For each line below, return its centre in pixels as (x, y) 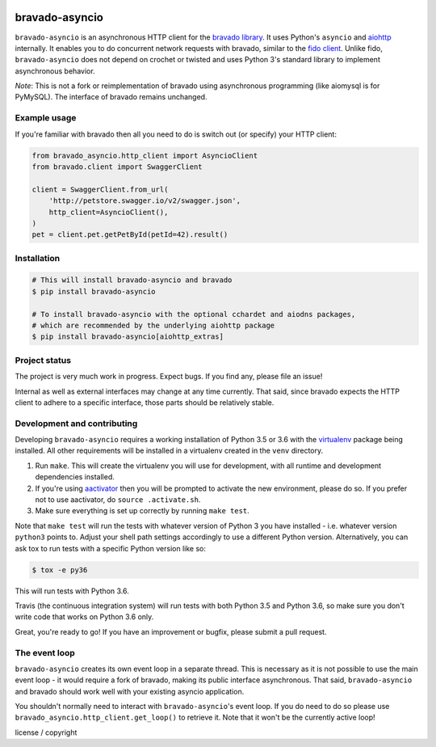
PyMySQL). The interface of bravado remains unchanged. (111, 97)
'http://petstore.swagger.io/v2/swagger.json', (145, 201)
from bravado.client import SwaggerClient (117, 167)
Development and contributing (76, 423)
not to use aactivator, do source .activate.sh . (118, 500)
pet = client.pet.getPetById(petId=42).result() (130, 235)
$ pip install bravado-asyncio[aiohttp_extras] (128, 337)
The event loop (45, 652)
